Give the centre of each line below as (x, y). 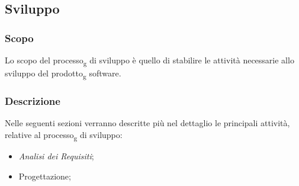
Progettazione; (45, 176)
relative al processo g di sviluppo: (64, 135)
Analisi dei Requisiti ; (56, 156)
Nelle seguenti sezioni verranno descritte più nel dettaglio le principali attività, (147, 123)
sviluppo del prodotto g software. (63, 74)
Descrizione (33, 101)
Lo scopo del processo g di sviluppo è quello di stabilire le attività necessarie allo (149, 61)
